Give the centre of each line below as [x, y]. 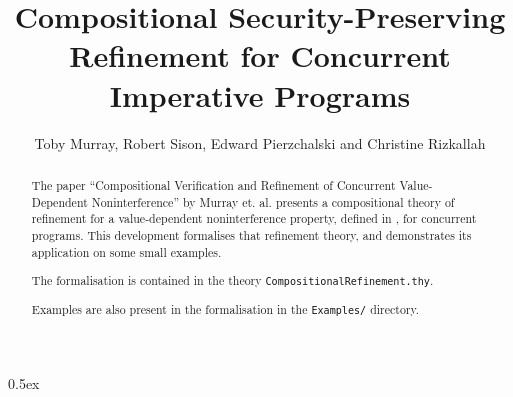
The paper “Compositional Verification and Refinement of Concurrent [213, 184]
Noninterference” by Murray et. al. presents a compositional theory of [273, 201]
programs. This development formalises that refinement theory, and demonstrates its [251, 234]
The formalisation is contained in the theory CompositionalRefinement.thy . [232, 280]
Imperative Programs [260, 94]
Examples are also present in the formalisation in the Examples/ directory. [225, 309]
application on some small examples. [126, 251]
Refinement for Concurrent [260, 55]
